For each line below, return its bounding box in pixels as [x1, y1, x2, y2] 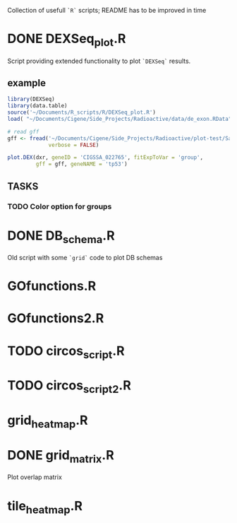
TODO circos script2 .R [7, 377, 132, 396]
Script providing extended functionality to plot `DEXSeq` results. [7, 57, 191, 65]
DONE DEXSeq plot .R [7, 31, 126, 49]
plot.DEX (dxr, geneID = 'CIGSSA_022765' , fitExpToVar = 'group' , [7, 154, 203, 161]
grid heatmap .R [7, 413, 88, 430]
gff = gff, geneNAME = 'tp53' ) [35, 160, 128, 168]
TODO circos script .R [7, 343, 125, 361]
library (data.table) [7, 102, 68, 110]
